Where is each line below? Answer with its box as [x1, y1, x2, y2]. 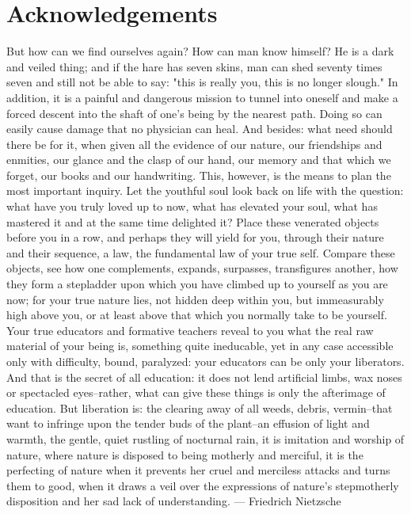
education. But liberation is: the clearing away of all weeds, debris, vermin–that [6, 399, 393, 416]
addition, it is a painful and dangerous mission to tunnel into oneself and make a [6, 89, 398, 105]
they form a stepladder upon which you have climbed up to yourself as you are [6, 276, 388, 292]
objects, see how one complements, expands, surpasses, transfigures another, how [6, 260, 398, 276]
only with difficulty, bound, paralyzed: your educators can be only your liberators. [6, 353, 405, 369]
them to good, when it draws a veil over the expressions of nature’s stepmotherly [6, 477, 399, 493]
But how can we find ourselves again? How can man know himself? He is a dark [6, 43, 394, 59]
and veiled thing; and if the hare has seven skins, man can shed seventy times [6, 58, 382, 74]
